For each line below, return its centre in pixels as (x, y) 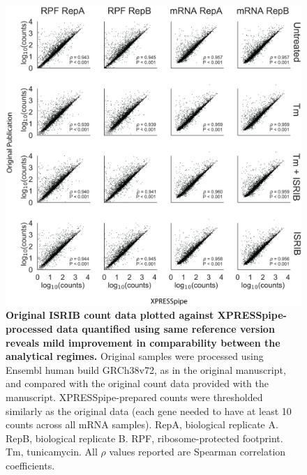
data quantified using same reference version (166, 329)
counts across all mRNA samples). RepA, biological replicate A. (142, 424)
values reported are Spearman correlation (197, 452)
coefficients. (30, 465)
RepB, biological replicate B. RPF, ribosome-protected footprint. (144, 438)
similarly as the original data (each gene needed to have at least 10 (149, 410)
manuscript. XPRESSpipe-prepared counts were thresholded (134, 397)
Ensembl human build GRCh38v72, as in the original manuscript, (146, 369)
